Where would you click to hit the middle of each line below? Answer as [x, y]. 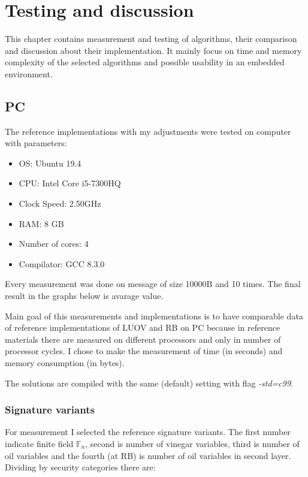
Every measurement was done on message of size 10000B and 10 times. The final [153, 284]
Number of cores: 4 [54, 244]
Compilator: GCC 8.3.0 [62, 263]
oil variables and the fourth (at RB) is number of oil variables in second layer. [148, 455]
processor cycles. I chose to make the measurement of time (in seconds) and [144, 351]
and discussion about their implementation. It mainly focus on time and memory [153, 50]
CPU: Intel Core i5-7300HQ [70, 183]
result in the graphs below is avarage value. [84, 296]
